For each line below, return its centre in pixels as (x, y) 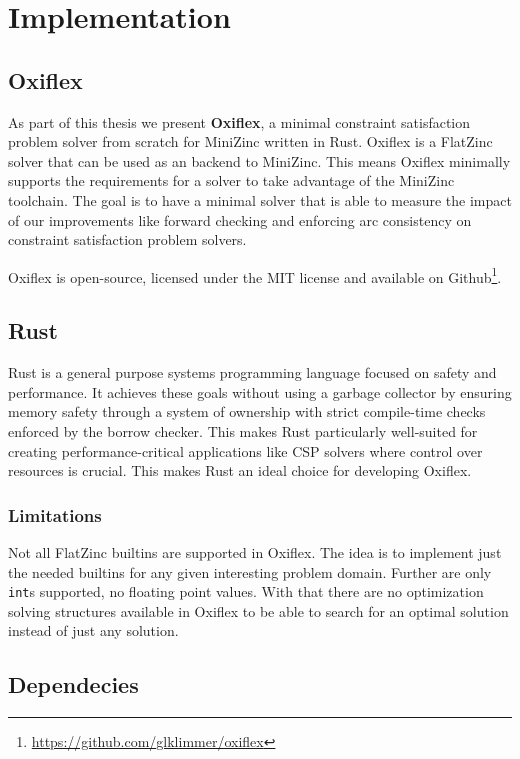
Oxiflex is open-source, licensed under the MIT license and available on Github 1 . (255, 275)
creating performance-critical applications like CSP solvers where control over (245, 450)
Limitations (55, 514)
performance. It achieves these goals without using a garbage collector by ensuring (260, 391)
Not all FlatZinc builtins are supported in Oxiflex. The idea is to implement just (255, 551)
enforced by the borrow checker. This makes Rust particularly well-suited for (243, 430)
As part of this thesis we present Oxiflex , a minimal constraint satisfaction (239, 121)
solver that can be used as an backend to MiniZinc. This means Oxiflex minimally (259, 160)
